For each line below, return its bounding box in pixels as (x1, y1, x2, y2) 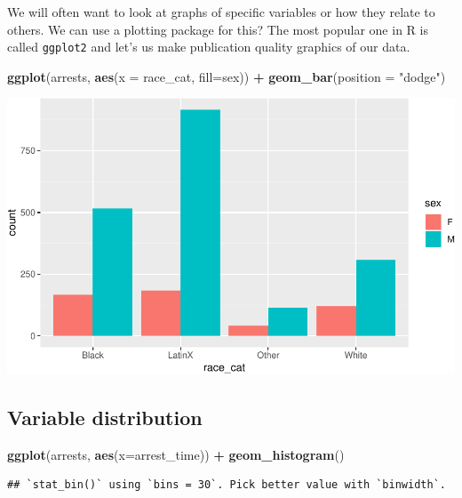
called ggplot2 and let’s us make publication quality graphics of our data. (7, 37, 410, 56)
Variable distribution (7, 403, 203, 430)
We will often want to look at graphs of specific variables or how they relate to (7, 3, 435, 20)
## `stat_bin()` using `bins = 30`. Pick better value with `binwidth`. (7, 478, 446, 492)
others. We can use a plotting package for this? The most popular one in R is (7, 20, 428, 38)
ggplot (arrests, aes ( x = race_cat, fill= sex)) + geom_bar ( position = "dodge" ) (7, 67, 446, 85)
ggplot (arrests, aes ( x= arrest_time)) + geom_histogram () (7, 445, 345, 463)
